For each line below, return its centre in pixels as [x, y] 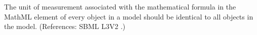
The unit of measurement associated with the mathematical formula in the [120, 6]
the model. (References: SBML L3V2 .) [65, 26]
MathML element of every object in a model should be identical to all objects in [129, 16]
